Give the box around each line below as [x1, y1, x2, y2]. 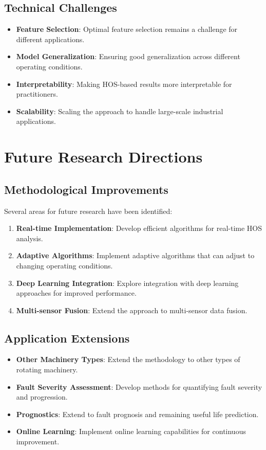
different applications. [16, 33, 85, 44]
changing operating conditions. [16, 260, 113, 271]
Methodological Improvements [4, 181, 168, 197]
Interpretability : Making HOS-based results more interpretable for [16, 78, 232, 89]
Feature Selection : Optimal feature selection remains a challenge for [16, 24, 238, 34]
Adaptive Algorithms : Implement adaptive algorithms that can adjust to [16, 250, 255, 261]
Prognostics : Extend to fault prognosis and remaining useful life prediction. [16, 408, 259, 419]
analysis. [16, 232, 43, 243]
